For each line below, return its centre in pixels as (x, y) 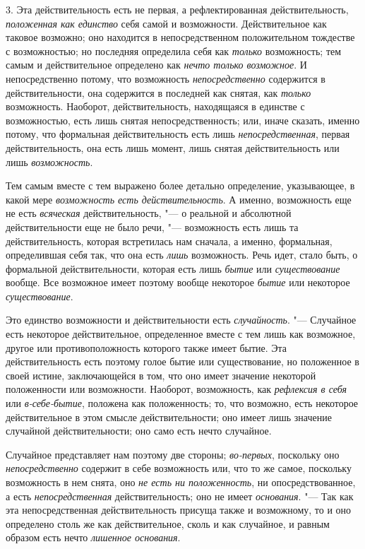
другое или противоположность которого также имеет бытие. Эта (146, 347)
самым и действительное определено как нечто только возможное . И (156, 65)
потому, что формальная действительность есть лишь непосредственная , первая (178, 134)
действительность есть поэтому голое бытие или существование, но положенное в (182, 361)
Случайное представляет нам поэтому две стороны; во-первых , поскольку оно (173, 454)
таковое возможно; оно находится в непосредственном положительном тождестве (180, 37)
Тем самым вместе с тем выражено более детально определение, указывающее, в (180, 185)
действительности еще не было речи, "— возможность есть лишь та (152, 226)
